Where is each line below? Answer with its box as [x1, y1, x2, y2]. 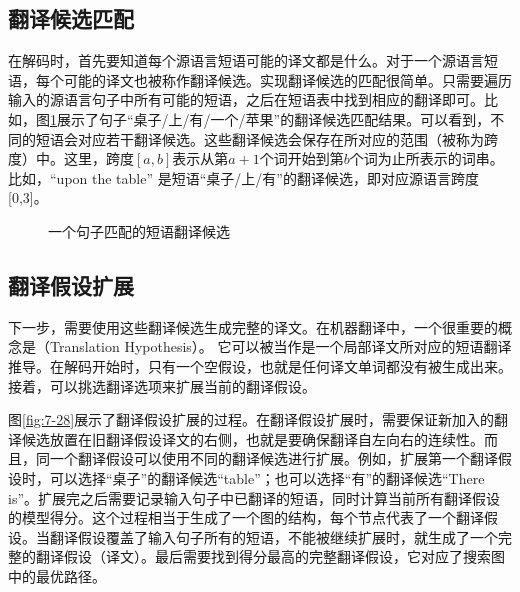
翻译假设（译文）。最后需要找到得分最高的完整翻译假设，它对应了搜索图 [35, 546, 505, 567]
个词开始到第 [259, 148, 344, 169]
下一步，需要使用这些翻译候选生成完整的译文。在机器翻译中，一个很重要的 [8, 316, 498, 337]
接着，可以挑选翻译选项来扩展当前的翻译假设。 [8, 375, 316, 396]
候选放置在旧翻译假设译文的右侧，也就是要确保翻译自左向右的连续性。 [21, 428, 484, 449]
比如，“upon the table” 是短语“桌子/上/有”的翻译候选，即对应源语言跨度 [8, 167, 479, 188]
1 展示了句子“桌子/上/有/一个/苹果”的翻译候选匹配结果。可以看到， [50, 108, 491, 129]
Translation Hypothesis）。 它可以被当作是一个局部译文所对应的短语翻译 [49, 336, 512, 357]
